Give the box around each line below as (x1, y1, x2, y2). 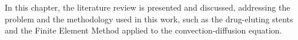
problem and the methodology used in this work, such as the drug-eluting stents (5, 12, 293, 25)
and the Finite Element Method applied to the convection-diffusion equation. (5, 24, 282, 36)
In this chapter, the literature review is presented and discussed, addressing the (5, 1, 290, 13)
